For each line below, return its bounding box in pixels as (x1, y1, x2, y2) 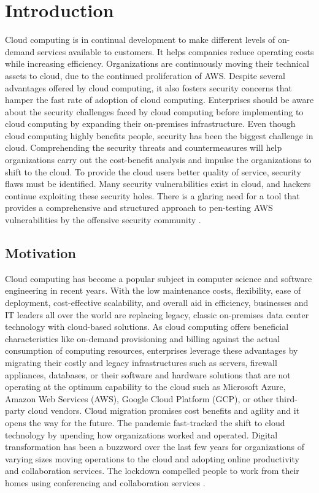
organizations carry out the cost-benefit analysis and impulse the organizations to (5, 153, 312, 166)
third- (275, 392, 298, 405)
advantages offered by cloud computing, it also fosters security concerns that (5, 81, 293, 94)
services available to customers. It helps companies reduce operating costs (37, 45, 314, 58)
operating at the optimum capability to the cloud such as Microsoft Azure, (5, 380, 286, 393)
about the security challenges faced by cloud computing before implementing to (5, 105, 304, 118)
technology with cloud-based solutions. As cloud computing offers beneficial (5, 320, 289, 333)
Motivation (5, 243, 76, 262)
